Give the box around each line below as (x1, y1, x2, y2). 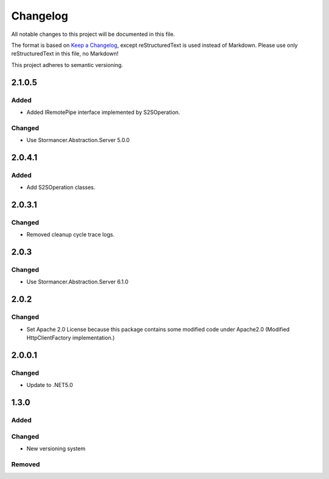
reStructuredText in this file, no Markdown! (11, 50, 119, 57)
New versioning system (26, 445, 86, 452)
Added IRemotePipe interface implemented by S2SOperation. (26, 108, 180, 116)
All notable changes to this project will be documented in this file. (11, 30, 175, 38)
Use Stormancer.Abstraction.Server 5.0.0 (26, 137, 130, 144)
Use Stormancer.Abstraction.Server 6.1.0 (26, 278, 129, 286)
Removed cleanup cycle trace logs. (26, 231, 115, 238)
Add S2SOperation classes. (26, 183, 96, 191)
